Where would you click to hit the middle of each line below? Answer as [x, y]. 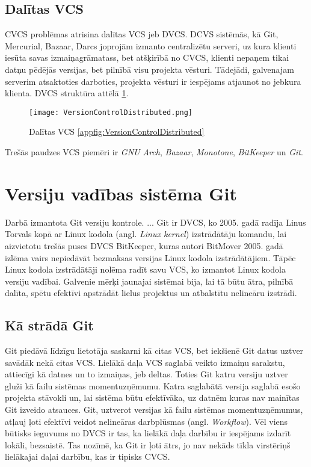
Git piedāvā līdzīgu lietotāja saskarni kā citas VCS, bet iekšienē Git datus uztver [154, 351]
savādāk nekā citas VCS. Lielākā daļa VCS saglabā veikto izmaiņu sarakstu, [145, 362]
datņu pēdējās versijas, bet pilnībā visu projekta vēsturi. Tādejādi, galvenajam [149, 69]
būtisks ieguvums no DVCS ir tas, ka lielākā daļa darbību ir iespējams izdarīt [148, 433]
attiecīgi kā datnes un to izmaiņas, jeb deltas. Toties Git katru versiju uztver [146, 374]
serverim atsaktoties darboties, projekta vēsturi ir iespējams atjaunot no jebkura [153, 81]
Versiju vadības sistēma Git [121, 193]
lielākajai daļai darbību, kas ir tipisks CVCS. [88, 456]
